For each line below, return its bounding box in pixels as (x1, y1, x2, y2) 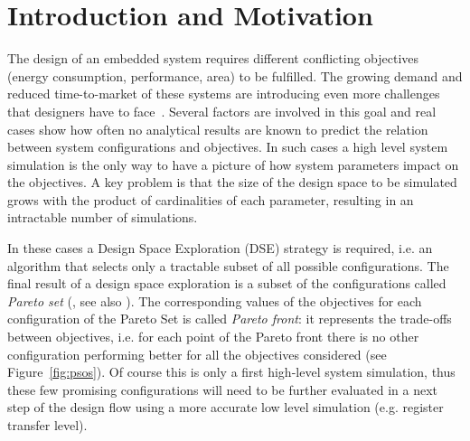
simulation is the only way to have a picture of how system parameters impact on (7, 155, 459, 174)
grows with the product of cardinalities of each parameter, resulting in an (7, 190, 414, 209)
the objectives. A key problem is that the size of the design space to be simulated (7, 173, 457, 192)
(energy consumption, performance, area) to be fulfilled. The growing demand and (7, 66, 463, 85)
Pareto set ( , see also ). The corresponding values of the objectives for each (7, 291, 422, 310)
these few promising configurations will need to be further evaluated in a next (7, 380, 438, 399)
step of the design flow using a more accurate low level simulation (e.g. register (7, 398, 444, 417)
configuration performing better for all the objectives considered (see (7, 344, 387, 363)
